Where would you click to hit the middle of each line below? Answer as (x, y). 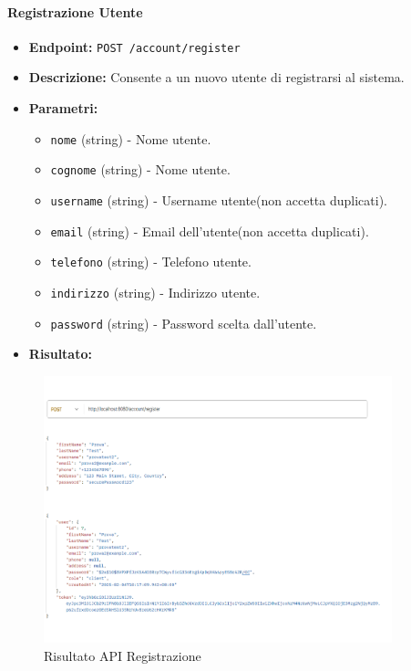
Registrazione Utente (75, 11)
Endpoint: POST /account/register (134, 46)
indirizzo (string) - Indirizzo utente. (155, 292)
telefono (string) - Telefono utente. (151, 262)
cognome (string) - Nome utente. (140, 169)
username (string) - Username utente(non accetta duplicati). (219, 199)
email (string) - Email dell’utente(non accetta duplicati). (210, 231)
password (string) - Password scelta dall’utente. (184, 323)
